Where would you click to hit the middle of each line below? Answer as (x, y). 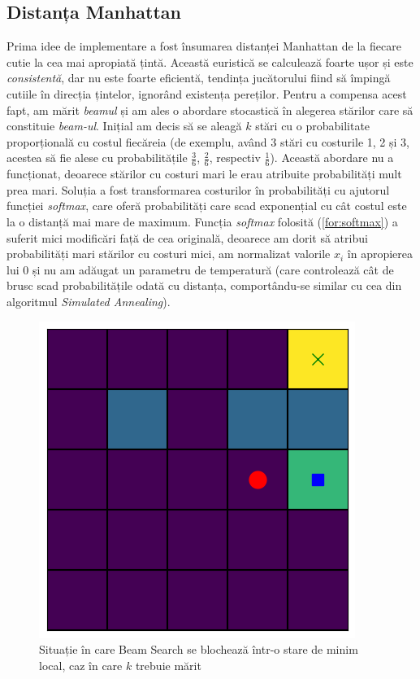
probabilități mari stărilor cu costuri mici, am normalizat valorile (169, 254)
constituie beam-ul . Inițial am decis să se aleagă (124, 126)
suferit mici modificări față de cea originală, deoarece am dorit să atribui (187, 237)
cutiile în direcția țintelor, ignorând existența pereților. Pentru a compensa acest (207, 93)
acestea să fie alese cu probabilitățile (97, 158)
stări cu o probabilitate (313, 126)
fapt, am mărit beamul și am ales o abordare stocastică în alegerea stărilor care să (210, 110)
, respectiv (235, 158)
